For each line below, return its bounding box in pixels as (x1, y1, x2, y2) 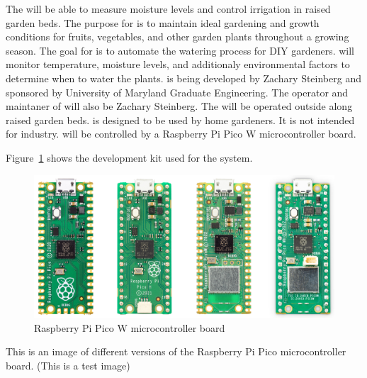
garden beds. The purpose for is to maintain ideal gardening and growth (6, 15, 320, 30)
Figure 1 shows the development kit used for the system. (6, 150, 253, 165)
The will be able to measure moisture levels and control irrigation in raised (6, 1, 331, 16)
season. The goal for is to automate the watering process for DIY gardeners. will (6, 43, 355, 57)
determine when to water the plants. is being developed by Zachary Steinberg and (6, 70, 361, 85)
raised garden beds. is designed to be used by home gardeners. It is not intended (6, 112, 355, 127)
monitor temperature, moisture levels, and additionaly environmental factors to (6, 57, 350, 72)
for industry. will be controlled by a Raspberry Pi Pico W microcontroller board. (6, 126, 356, 141)
